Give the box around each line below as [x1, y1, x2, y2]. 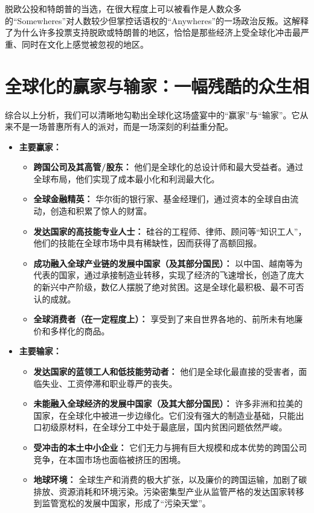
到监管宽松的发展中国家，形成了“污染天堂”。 [33, 497, 211, 509]
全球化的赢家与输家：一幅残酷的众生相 [5, 73, 310, 98]
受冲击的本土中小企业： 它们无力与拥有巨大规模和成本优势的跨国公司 [33, 441, 307, 453]
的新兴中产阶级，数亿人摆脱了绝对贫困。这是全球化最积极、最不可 [33, 281, 296, 293]
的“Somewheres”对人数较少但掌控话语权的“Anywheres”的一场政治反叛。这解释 [5, 14, 309, 27]
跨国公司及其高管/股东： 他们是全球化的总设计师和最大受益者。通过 [33, 161, 304, 173]
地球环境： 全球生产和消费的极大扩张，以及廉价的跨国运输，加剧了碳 [33, 473, 307, 486]
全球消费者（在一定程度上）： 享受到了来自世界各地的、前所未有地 [33, 313, 295, 325]
